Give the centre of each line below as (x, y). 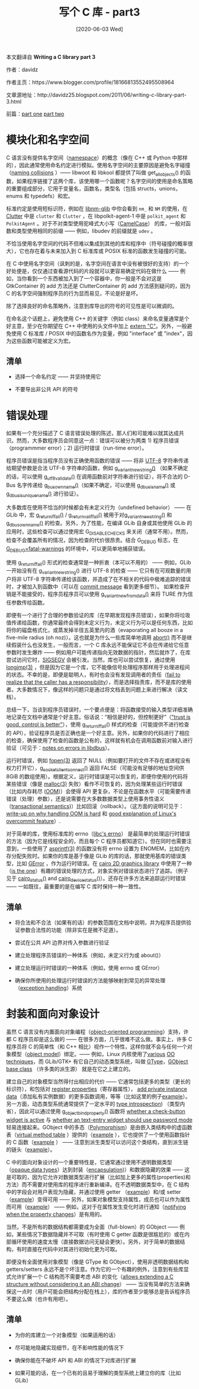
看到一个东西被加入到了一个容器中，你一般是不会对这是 (94, 278)
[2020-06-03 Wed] (99, 29)
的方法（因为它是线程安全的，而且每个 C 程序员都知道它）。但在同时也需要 (97, 841)
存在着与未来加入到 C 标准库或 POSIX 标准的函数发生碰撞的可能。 (109, 251)
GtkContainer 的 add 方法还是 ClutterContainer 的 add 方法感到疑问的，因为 (98, 285)
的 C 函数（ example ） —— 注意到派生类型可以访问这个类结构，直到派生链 (97, 1142)
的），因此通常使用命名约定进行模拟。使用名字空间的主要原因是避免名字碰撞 (98, 165)
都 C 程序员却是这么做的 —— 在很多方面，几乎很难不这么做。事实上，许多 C (99, 1039)
